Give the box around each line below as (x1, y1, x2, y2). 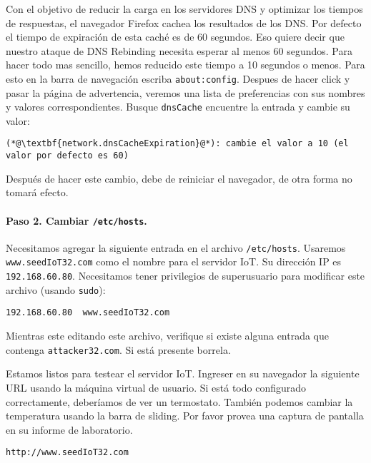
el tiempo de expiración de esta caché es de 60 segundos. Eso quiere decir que (6, 29, 345, 44)
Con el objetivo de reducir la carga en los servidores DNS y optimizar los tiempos (6, 1, 363, 16)
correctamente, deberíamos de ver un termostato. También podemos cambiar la (6, 394, 353, 409)
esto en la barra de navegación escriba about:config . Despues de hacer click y (6, 71, 350, 86)
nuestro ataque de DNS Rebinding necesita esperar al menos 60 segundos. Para (6, 43, 352, 58)
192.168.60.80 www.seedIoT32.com (6, 307, 170, 318)
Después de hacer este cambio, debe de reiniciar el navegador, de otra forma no (6, 171, 352, 185)
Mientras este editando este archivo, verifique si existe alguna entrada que (6, 328, 330, 343)
